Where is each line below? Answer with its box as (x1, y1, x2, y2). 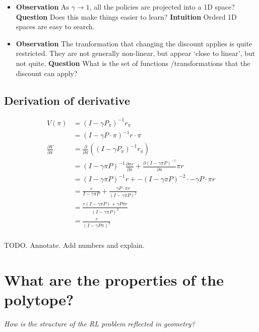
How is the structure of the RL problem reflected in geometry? (4, 318, 195, 328)
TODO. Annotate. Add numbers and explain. (4, 240, 145, 250)
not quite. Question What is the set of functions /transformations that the (16, 57, 250, 68)
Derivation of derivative (4, 92, 131, 108)
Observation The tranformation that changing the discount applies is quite (16, 38, 252, 48)
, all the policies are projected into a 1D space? (89, 2, 235, 12)
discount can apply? (16, 68, 78, 78)
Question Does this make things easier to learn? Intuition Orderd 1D (16, 11, 237, 22)
